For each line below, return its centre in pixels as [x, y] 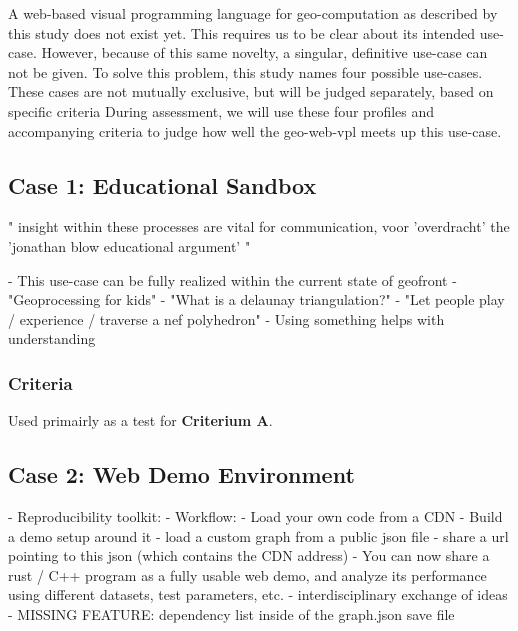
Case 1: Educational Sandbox [162, 184]
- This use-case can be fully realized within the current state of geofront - [232, 279]
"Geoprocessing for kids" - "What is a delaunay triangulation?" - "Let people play [256, 299]
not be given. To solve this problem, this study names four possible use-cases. [245, 71]
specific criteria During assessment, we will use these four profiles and [221, 110]
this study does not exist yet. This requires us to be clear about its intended [241, 32]
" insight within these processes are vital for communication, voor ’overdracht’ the [259, 226]
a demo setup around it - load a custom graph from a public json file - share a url [258, 535]
